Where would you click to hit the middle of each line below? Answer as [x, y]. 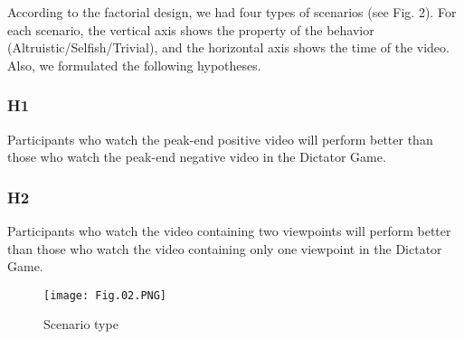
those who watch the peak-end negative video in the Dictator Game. [197, 157]
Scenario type [81, 324]
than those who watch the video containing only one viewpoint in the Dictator [225, 248]
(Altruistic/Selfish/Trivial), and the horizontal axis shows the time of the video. [228, 47]
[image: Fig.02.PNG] [105, 295]
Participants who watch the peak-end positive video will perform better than [220, 139]
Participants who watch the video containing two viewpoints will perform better [229, 231]
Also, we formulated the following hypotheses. [134, 65]
